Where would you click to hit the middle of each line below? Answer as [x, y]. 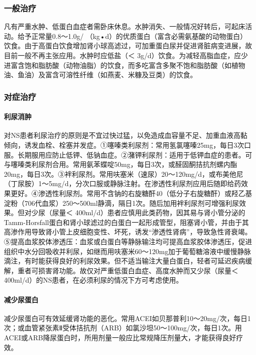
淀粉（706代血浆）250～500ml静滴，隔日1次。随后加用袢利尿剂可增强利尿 [122, 203]
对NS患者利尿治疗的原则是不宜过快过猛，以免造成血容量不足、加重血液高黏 [126, 135]
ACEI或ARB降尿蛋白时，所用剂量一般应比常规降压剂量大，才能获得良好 [120, 337]
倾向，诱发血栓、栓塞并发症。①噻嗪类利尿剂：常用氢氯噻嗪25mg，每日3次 [124, 145]
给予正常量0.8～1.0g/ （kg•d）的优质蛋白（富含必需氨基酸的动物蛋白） [132, 36]
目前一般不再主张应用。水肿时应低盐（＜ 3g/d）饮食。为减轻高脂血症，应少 [126, 55]
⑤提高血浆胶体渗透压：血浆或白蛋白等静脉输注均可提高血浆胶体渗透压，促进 [128, 241]
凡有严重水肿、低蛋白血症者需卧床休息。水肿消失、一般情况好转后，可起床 [125, 26]
